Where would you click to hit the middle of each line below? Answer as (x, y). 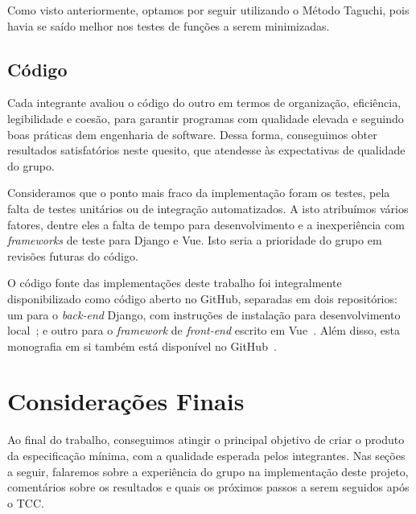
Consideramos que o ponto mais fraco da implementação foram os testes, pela (199, 193)
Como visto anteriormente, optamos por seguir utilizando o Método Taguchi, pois (208, 10)
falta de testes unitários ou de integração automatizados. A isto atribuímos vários (208, 208)
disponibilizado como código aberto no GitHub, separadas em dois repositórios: (202, 298)
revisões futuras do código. (73, 255)
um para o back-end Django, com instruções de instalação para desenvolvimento (204, 314)
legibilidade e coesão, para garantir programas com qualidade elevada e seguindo (206, 118)
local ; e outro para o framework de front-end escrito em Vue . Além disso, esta (204, 330)
